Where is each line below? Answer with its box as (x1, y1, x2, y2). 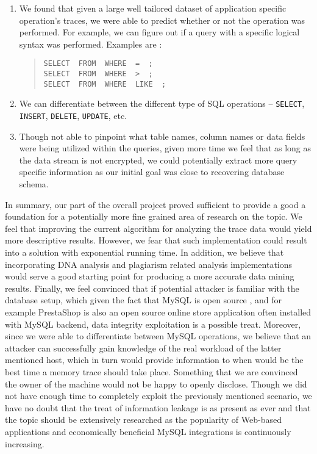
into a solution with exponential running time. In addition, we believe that (5, 246, 284, 258)
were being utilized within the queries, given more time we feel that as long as (19, 142, 312, 154)
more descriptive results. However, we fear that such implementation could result (5, 234, 307, 247)
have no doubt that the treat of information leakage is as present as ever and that (5, 401, 311, 414)
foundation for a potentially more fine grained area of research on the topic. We (5, 210, 302, 223)
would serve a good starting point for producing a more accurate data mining (5, 270, 294, 283)
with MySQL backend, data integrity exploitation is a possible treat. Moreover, (5, 317, 301, 330)
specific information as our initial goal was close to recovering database (19, 165, 285, 178)
